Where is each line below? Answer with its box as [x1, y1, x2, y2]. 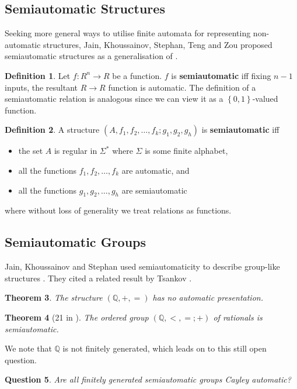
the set [18, 144, 43, 157]
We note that [5, 342, 52, 354]
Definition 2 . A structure [5, 123, 100, 136]
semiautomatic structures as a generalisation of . [5, 50, 178, 62]
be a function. [112, 69, 162, 81]
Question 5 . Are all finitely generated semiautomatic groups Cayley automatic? [5, 373, 291, 385]
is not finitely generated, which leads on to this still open [62, 342, 267, 354]
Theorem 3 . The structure [5, 291, 103, 304]
